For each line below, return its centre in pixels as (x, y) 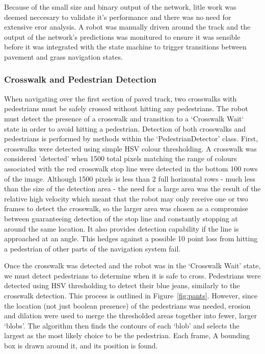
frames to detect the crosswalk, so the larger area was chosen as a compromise (126, 208)
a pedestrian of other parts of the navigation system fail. (92, 248)
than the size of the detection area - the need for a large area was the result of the (132, 188)
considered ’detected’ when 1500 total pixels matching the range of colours (121, 158)
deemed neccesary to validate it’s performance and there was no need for (118, 17)
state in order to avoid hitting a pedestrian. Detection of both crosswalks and (125, 128)
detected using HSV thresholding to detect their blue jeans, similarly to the (122, 285)
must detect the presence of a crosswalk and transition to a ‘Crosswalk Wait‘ (124, 118)
